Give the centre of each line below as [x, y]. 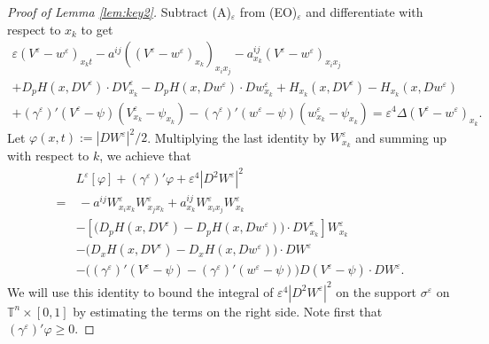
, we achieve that [145, 156]
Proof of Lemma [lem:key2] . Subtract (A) [119, 12]
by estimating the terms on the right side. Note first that [228, 311]
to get [97, 29]
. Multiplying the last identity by [237, 137]
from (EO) [268, 12]
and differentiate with [365, 12]
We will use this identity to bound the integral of [140, 291]
